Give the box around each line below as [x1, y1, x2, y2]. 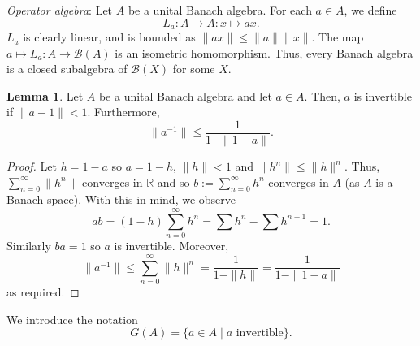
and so [157, 173, 190, 190]
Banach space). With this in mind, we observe [6, 191, 236, 208]
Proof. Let [6, 158, 57, 175]
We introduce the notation [6, 310, 138, 327]
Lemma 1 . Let [6, 87, 84, 104]
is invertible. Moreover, [114, 237, 229, 254]
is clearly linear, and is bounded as [23, 28, 196, 45]
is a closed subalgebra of [6, 60, 128, 77]
